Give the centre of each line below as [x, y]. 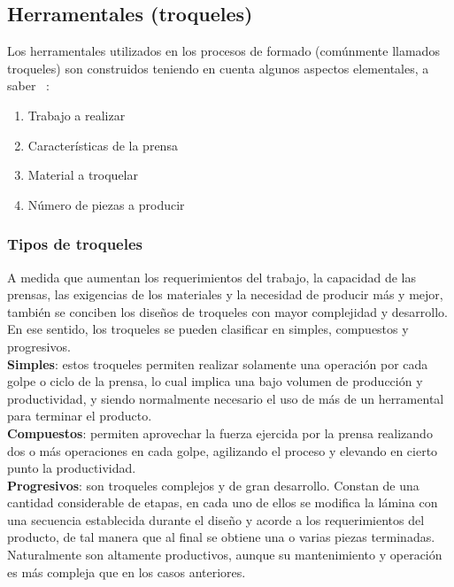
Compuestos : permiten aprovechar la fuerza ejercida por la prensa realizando [220, 433]
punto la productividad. [72, 468]
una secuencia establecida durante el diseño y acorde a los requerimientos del [216, 519]
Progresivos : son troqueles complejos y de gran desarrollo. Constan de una [213, 485]
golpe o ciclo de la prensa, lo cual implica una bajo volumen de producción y [215, 381]
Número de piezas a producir [106, 204]
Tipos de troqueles [75, 244]
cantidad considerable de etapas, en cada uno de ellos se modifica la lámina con [223, 502]
